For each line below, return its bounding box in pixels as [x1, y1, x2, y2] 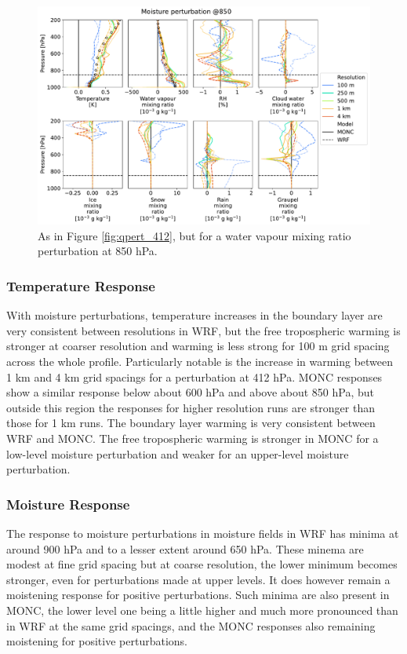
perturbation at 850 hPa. [38, 243, 158, 259]
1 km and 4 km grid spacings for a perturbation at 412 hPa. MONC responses [6, 368, 383, 385]
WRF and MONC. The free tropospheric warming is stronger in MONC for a [6, 430, 379, 446]
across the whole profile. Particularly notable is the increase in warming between [6, 353, 394, 370]
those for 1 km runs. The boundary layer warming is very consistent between [6, 415, 376, 431]
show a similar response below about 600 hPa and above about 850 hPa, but [6, 384, 375, 400]
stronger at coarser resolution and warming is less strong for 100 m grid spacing [6, 338, 390, 354]
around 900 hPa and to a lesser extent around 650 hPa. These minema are [6, 540, 364, 557]
